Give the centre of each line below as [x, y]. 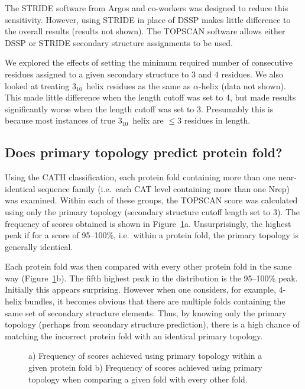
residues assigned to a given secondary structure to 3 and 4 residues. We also [144, 74]
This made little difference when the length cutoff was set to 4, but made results [150, 97]
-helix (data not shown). [242, 85]
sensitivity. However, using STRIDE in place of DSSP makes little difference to [148, 19]
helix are [148, 120]
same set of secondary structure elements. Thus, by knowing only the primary [146, 312]
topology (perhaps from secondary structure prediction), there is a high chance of [152, 324]
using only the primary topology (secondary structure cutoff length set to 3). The [152, 211]
